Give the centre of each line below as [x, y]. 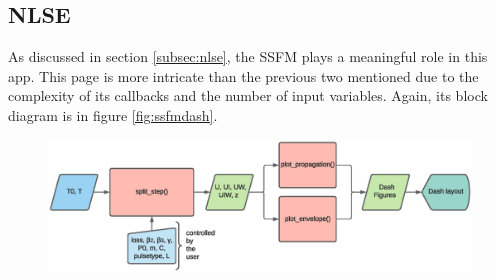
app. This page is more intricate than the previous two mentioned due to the [243, 75]
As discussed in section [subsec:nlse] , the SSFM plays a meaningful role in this [248, 56]
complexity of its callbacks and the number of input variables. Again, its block [248, 95]
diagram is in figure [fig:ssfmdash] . [113, 114]
